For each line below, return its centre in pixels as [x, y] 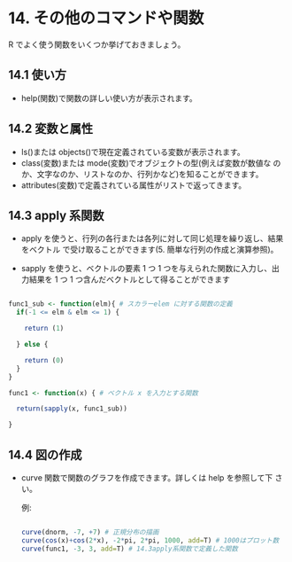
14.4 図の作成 [45, 454]
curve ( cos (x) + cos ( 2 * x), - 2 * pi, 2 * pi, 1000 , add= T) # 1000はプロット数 [150, 540]
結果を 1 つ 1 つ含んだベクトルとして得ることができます [130, 279]
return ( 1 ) [44, 329]
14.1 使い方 [38, 75]
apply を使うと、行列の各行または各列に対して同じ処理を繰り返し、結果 [152, 238]
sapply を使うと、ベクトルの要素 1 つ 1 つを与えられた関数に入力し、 [146, 269]
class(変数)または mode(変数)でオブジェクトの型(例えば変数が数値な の [151, 163]
